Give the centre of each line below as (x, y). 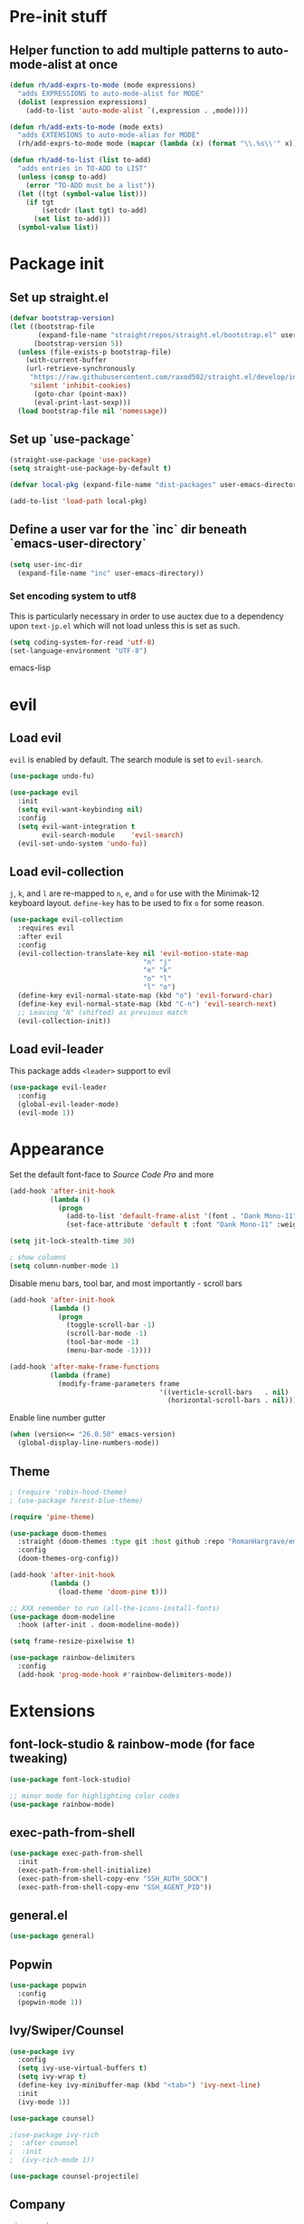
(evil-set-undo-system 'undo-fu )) (82, 844)
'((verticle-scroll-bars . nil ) (224, 1392)
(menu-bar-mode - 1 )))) (109, 1351)
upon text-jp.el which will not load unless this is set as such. (125, 625)
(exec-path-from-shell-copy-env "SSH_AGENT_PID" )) (115, 1887)
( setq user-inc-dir (46, 564)
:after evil (40, 936)
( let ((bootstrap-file (52, 327)
